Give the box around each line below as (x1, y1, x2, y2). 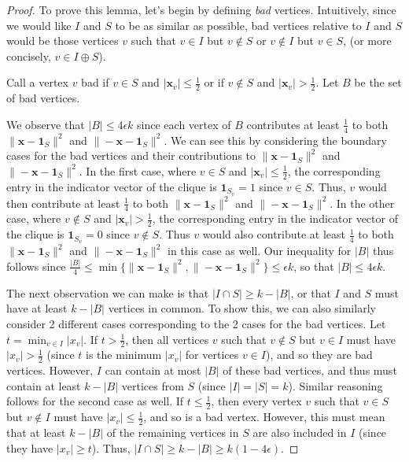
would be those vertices (6, 32, 119, 49)
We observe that (6, 116, 85, 132)
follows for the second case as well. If (6, 393, 184, 409)
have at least (6, 300, 68, 316)
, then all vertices (125, 331, 209, 347)
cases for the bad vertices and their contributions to (6, 147, 256, 164)
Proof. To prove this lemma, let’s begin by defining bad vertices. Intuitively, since (6, 2, 396, 17)
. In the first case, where (79, 162, 197, 179)
